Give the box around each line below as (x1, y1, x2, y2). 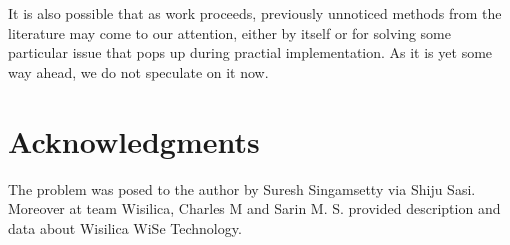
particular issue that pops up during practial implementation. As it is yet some (8, 42, 493, 63)
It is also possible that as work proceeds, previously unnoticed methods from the (8, 3, 502, 23)
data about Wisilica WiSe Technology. (8, 217, 242, 238)
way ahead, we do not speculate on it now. (8, 61, 269, 82)
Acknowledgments (8, 120, 260, 161)
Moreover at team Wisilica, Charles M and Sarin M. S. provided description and (8, 198, 501, 219)
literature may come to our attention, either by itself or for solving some (8, 22, 452, 43)
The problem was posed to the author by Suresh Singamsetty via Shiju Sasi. (8, 178, 476, 199)
